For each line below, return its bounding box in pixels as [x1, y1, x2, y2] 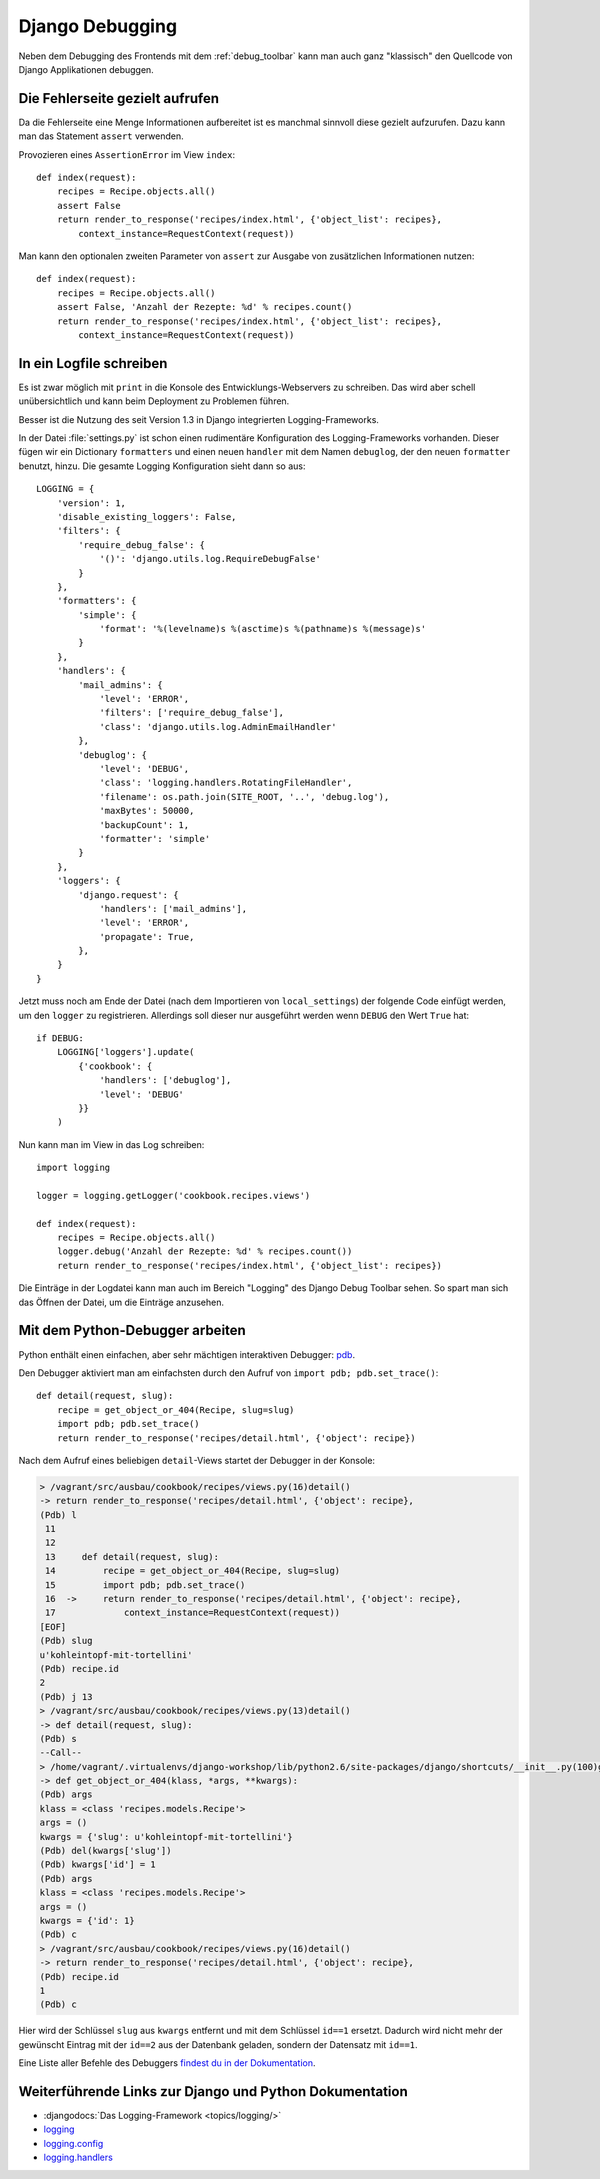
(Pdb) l [39, 1509, 77, 1520]
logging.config [43, 2137, 104, 2149]
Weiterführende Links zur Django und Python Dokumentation [18, 2083, 409, 2100]
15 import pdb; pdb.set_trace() [45, 1579, 246, 1590]
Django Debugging [18, 15, 178, 37]
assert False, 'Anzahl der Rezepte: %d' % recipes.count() [56, 301, 353, 313]
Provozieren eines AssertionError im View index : [18, 148, 236, 160]
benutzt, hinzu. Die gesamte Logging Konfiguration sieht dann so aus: [18, 460, 306, 472]
